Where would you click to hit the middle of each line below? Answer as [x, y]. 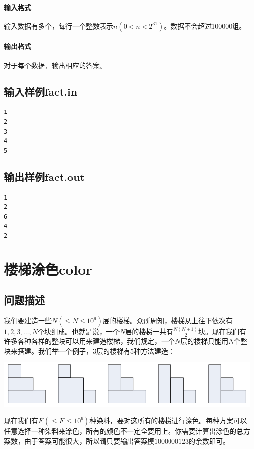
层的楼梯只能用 [204, 341]
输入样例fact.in [41, 91]
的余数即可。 [209, 440]
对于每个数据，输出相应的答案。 [55, 65]
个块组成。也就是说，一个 [78, 331]
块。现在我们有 [222, 331]
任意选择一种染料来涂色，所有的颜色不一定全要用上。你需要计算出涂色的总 [124, 431]
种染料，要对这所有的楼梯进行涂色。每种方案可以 [168, 420]
